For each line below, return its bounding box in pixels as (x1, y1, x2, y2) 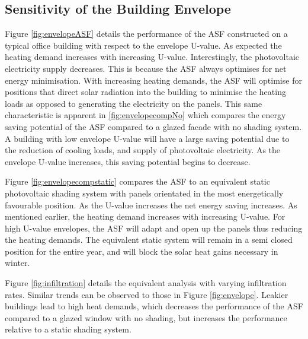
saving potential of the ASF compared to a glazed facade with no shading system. (5, 120, 302, 132)
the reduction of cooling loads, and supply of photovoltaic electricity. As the (5, 144, 281, 156)
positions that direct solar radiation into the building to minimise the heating (5, 85, 286, 98)
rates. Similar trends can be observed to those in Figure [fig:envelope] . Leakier (5, 288, 288, 300)
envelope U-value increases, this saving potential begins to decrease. (5, 155, 251, 167)
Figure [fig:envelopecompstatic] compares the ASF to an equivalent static (5, 175, 270, 188)
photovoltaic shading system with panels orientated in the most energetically (5, 186, 284, 199)
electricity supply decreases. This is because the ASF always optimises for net (5, 62, 287, 74)
